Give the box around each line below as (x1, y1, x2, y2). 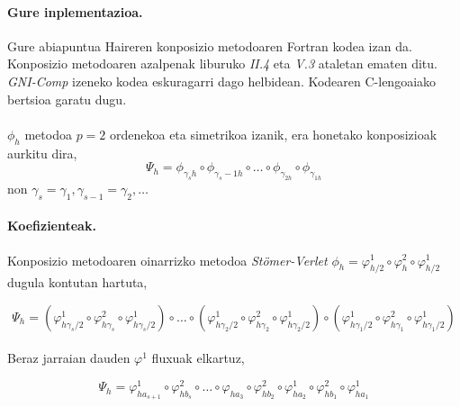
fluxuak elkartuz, (151, 348, 245, 367)
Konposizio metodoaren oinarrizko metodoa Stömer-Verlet (7, 250, 328, 269)
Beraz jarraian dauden (7, 348, 131, 367)
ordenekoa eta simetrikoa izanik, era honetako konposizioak (109, 124, 437, 143)
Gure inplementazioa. (7, 2, 143, 21)
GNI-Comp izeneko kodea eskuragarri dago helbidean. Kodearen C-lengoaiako (7, 71, 437, 90)
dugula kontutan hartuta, (7, 273, 148, 292)
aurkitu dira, (7, 143, 77, 162)
